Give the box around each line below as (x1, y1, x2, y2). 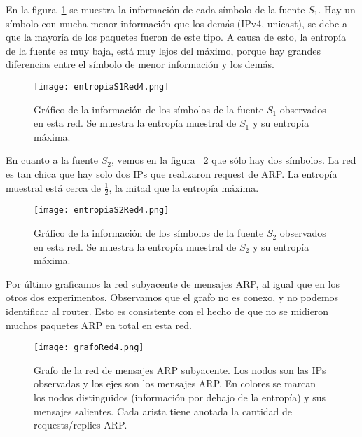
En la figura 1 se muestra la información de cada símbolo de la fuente (6, 2, 305, 16)
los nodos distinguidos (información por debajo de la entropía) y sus (34, 390, 326, 405)
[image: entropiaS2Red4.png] (34, 205, 169, 216)
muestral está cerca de (6, 180, 101, 195)
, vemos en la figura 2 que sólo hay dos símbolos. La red (111, 153, 356, 167)
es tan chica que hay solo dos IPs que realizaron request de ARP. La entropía (6, 167, 337, 181)
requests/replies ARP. (34, 417, 127, 432)
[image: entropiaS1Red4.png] (34, 81, 169, 92)
